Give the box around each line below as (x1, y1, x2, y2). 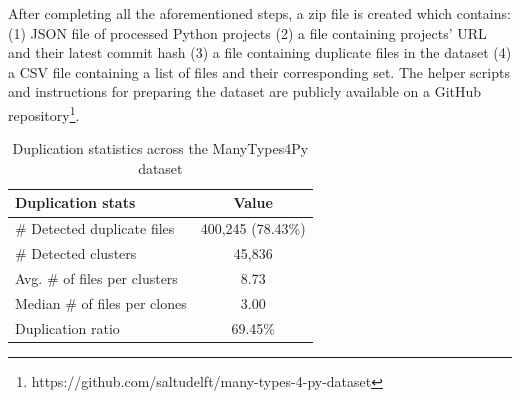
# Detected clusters (15, 243, 137, 264)
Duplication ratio (15, 317, 120, 338)
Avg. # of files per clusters (15, 267, 178, 288)
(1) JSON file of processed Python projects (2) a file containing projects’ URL (8, 22, 487, 43)
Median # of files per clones (15, 292, 187, 313)
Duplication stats (15, 192, 136, 213)
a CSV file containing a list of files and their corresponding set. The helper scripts (8, 61, 510, 82)
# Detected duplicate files (15, 218, 175, 239)
